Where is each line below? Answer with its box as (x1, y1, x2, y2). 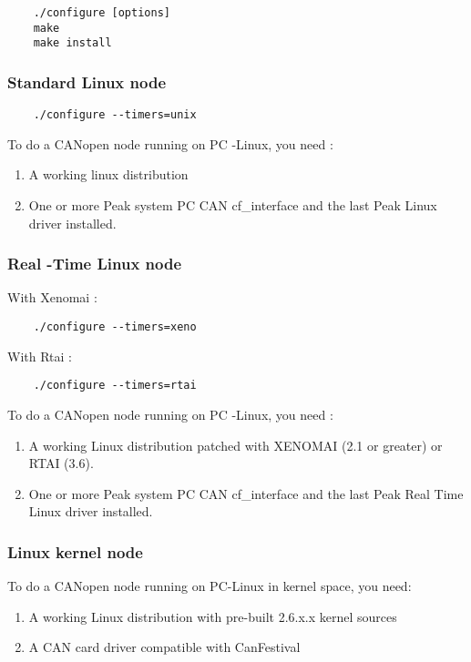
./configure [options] (33, 6, 170, 19)
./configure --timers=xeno (33, 321, 197, 334)
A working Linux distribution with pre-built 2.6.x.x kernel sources (28, 606, 397, 626)
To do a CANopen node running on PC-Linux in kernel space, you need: (7, 576, 412, 596)
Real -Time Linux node (7, 252, 182, 275)
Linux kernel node (7, 540, 143, 563)
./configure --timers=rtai (33, 379, 197, 392)
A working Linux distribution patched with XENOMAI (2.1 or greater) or (28, 435, 443, 454)
